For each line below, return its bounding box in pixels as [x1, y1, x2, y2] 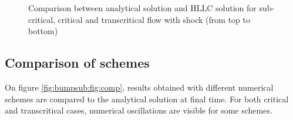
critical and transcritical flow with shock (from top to [58, 13, 250, 25]
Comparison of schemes [5, 54, 150, 72]
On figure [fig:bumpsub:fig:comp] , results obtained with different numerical [5, 81, 274, 93]
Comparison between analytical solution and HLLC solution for [28, 2, 257, 14]
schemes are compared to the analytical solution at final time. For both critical [5, 92, 289, 105]
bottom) [28, 25, 58, 37]
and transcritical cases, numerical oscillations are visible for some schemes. [5, 104, 272, 116]
